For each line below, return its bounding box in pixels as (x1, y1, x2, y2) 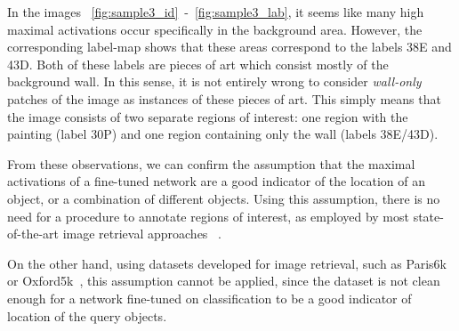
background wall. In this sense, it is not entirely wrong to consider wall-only (7, 72, 422, 91)
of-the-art (7, 224, 59, 243)
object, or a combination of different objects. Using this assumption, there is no (7, 189, 440, 207)
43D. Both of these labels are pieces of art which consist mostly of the (7, 54, 389, 73)
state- (413, 206, 444, 225)
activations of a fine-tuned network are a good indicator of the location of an (7, 172, 425, 190)
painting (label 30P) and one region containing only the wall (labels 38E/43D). (7, 125, 439, 143)
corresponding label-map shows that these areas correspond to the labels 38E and (7, 37, 452, 56)
